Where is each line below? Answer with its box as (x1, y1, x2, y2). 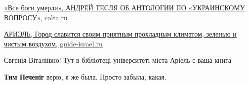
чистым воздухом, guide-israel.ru (4, 38, 103, 48)
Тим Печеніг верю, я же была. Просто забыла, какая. (4, 71, 166, 82)
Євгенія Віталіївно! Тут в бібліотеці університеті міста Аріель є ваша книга (4, 55, 232, 65)
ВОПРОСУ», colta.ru (4, 12, 68, 22)
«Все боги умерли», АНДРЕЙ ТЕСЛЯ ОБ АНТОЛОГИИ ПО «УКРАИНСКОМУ (4, 2, 245, 12)
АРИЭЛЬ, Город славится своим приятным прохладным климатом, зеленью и (4, 29, 237, 39)
